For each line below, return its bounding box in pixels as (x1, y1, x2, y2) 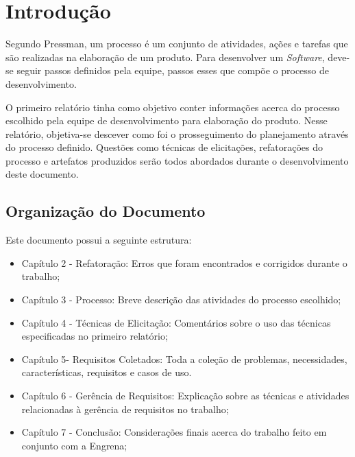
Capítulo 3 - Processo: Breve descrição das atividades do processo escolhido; (21, 292, 341, 307)
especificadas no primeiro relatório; (21, 329, 168, 343)
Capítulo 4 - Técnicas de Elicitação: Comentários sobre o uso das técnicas (21, 315, 331, 329)
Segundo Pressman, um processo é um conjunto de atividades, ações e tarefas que (5, 36, 348, 51)
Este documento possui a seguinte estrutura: (5, 233, 192, 247)
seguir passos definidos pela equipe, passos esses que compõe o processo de (16, 63, 330, 78)
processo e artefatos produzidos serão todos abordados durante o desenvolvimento (5, 153, 349, 167)
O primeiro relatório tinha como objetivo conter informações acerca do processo (5, 99, 340, 114)
